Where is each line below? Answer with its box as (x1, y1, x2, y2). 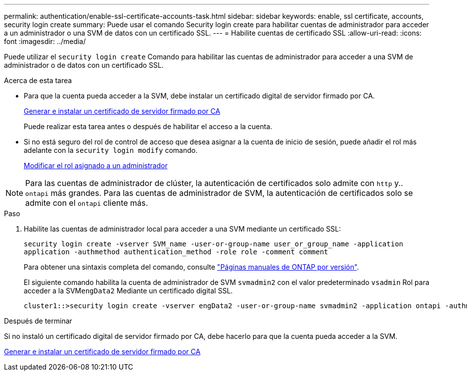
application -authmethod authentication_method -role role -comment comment (24, 248, 328, 256)
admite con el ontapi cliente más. (25, 198, 148, 208)
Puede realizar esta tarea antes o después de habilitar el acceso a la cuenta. (24, 122, 273, 131)
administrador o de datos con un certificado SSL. (4, 61, 164, 69)
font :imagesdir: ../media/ (4, 37, 86, 46)
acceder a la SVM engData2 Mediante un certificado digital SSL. (24, 286, 233, 295)
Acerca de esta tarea (4, 76, 72, 85)
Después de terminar (4, 317, 72, 325)
